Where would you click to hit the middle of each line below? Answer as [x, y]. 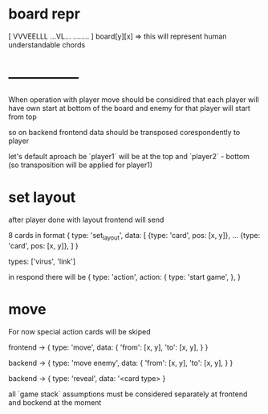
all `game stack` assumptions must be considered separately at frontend [128, 394]
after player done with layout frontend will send [86, 219]
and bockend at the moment [55, 402]
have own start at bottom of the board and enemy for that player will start [130, 108]
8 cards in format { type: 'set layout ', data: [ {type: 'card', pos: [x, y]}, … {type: [134, 236]
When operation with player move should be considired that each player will [134, 99]
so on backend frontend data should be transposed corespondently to [124, 132]
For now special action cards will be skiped [79, 331]
